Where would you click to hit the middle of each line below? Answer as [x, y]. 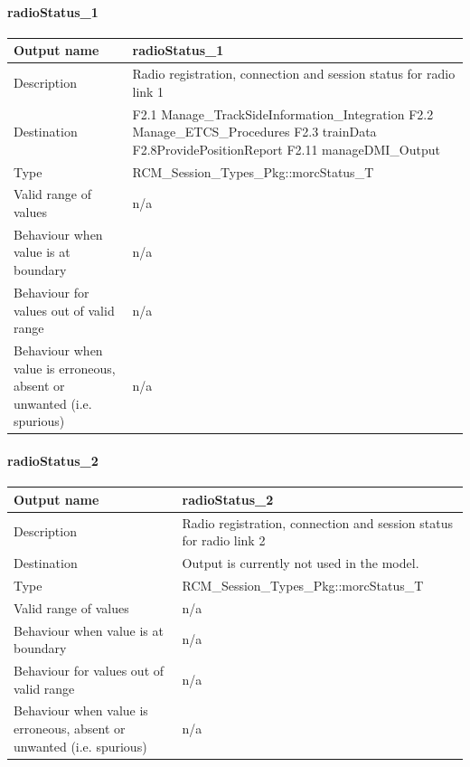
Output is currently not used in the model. [301, 563]
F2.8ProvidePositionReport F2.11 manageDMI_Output [286, 149]
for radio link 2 [224, 540]
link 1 [148, 91]
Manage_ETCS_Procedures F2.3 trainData [254, 132]
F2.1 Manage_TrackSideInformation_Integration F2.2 [283, 114]
